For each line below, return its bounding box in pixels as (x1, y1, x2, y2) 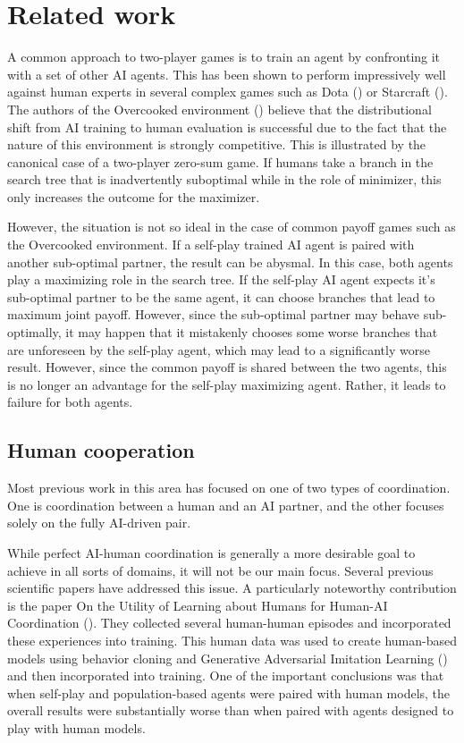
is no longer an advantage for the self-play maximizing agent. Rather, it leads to (7, 375, 446, 393)
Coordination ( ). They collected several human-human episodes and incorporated (7, 613, 451, 632)
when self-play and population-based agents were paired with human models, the (7, 683, 451, 702)
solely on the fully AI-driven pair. (7, 513, 191, 532)
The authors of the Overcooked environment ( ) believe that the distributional (7, 99, 432, 118)
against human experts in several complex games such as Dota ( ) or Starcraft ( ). (7, 82, 448, 101)
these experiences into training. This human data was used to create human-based (7, 630, 457, 649)
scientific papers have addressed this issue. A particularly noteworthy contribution (7, 578, 457, 597)
